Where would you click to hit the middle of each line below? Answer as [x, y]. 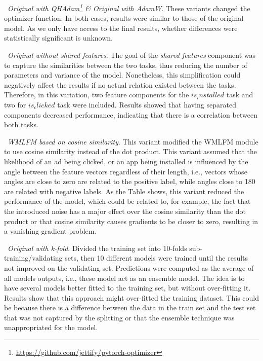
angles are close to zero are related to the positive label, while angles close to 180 [130, 181]
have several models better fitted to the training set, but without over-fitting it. [127, 288]
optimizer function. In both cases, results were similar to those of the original [124, 18]
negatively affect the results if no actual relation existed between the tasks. [120, 84]
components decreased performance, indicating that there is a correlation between [131, 114]
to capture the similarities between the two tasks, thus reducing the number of [126, 65]
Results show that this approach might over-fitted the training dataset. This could [131, 297]
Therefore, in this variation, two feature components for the [97, 95]
